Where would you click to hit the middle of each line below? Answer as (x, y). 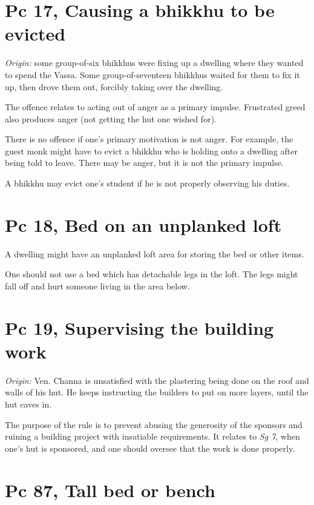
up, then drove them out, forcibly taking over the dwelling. (114, 86)
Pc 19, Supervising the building (139, 327)
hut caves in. (28, 404)
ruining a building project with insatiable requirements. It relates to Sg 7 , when (152, 436)
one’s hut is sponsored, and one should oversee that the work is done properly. (150, 448)
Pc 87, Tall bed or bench (110, 490)
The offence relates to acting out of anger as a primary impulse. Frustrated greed (155, 107)
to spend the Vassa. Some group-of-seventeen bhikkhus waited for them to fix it (152, 74)
